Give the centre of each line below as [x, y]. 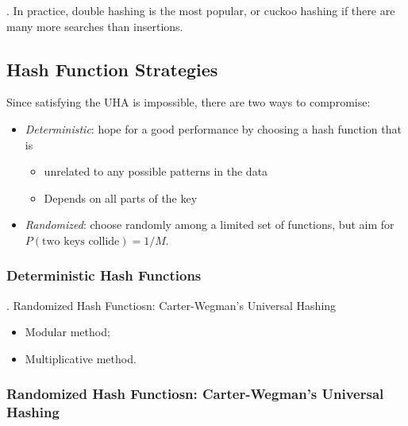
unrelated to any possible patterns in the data [156, 171]
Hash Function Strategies [112, 69]
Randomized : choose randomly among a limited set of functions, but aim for [210, 225]
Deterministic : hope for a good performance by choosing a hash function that [213, 128]
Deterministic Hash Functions [104, 275]
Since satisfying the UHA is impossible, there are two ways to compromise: [189, 102]
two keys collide [81, 241]
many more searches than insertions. [95, 26]
